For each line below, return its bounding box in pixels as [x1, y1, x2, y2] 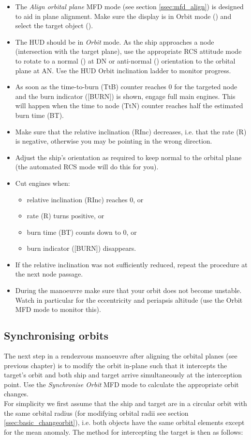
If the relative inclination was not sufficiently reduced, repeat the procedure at [15, 259, 248, 269]
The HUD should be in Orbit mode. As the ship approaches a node [15, 36, 214, 47]
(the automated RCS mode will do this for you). [15, 162, 159, 172]
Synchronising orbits [4, 328, 109, 343]
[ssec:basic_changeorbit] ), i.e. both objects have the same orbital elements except [4, 417, 245, 427]
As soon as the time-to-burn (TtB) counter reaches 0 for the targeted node [15, 81, 237, 92]
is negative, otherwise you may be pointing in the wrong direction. [15, 136, 212, 146]
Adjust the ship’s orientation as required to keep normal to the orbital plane [15, 152, 242, 162]
